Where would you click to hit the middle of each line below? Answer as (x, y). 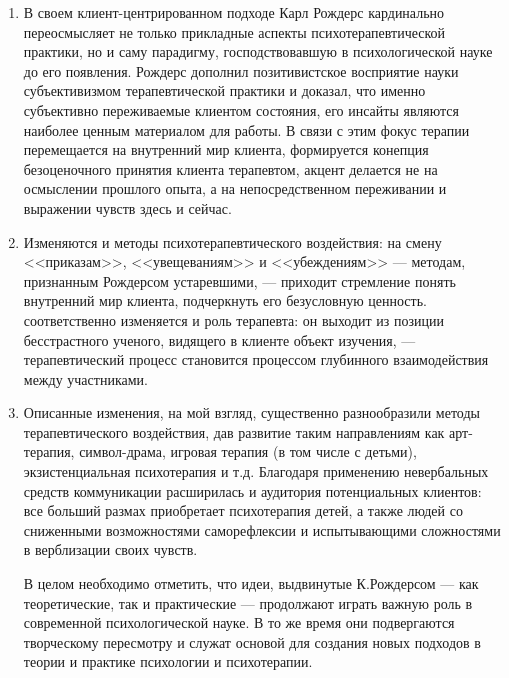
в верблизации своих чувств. (110, 549)
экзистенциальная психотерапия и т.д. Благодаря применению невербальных (256, 471)
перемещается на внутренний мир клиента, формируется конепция (226, 149)
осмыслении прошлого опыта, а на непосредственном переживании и (235, 188)
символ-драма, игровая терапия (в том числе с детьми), (248, 451)
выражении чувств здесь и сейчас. (127, 207)
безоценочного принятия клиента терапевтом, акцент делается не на (230, 168)
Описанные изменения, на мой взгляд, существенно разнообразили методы (251, 412)
